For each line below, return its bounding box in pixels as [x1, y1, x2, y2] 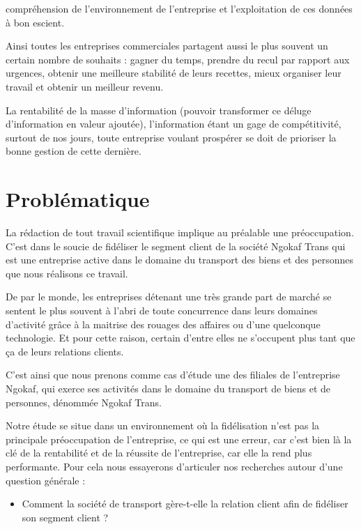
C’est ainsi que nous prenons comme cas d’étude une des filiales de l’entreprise [6, 367, 340, 382]
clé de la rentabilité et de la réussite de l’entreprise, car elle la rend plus [6, 445, 312, 460]
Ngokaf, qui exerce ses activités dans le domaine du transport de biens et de [6, 381, 331, 395]
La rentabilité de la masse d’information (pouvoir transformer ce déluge [6, 102, 312, 117]
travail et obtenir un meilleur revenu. [6, 79, 164, 93]
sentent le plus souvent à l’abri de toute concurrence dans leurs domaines [6, 303, 318, 318]
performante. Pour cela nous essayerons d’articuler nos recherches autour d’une [6, 459, 343, 473]
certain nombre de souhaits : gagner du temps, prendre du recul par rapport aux [6, 52, 350, 66]
